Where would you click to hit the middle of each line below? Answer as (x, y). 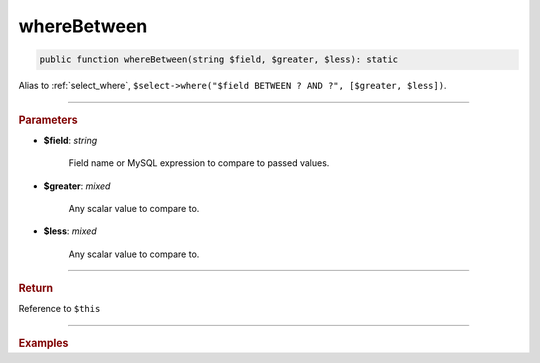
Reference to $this (59, 309)
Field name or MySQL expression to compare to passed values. (199, 163)
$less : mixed (70, 231)
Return (36, 288)
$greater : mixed (77, 186)
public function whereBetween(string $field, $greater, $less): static (219, 59)
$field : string (70, 140)
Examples (43, 343)
